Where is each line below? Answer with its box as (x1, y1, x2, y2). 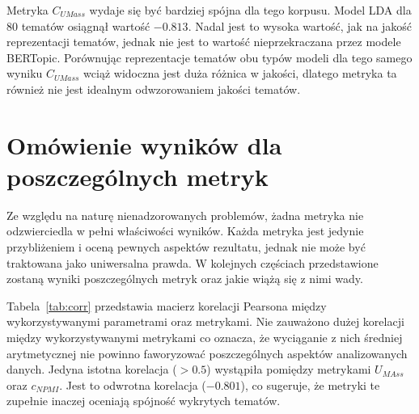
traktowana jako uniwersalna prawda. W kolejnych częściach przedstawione (6, 254, 379, 271)
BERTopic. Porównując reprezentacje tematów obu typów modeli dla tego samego (6, 49, 413, 65)
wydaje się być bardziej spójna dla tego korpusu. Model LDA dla (89, 2, 412, 18)
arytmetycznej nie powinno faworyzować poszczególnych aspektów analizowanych (6, 344, 408, 361)
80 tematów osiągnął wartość (6, 17, 150, 34)
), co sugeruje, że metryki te (240, 376, 380, 393)
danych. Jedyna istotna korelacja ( (6, 361, 177, 378)
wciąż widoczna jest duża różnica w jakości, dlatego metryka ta (83, 65, 397, 82)
